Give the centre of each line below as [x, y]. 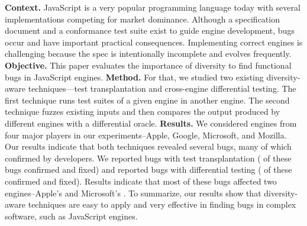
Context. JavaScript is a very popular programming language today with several [153, 7]
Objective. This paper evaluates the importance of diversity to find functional [148, 65]
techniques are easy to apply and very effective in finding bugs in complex [162, 204]
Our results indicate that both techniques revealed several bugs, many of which [148, 146]
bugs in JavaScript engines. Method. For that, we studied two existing [134, 77]
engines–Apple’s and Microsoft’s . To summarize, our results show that [133, 193]
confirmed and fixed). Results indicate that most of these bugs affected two [141, 181]
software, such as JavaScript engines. [71, 216]
